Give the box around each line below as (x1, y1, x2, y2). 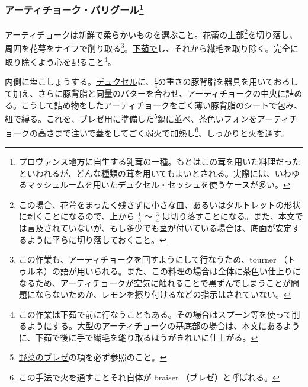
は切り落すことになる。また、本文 (162, 210, 295, 222)
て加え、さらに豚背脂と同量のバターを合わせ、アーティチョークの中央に (5, 87, 286, 100)
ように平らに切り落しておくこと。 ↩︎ (27, 233, 166, 245)
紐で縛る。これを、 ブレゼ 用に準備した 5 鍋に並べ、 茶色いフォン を (5, 111, 257, 125)
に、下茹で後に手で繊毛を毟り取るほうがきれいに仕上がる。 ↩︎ (18, 331, 258, 343)
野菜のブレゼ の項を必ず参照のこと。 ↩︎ (18, 351, 167, 363)
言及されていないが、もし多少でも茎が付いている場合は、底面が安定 (27, 222, 292, 234)
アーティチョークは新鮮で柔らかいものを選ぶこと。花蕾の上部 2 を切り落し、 (5, 26, 298, 40)
